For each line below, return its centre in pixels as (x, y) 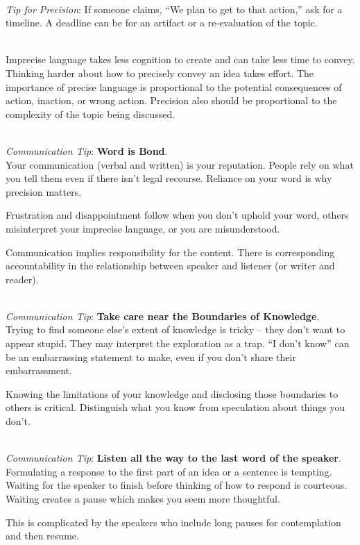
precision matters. (44, 191)
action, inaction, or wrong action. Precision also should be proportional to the (171, 100)
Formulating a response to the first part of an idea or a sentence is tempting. (169, 471)
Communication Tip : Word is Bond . (87, 150)
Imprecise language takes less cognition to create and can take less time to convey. (180, 59)
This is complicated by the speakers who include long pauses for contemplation (173, 522)
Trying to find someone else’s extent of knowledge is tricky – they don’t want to (175, 329)
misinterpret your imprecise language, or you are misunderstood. (143, 228)
